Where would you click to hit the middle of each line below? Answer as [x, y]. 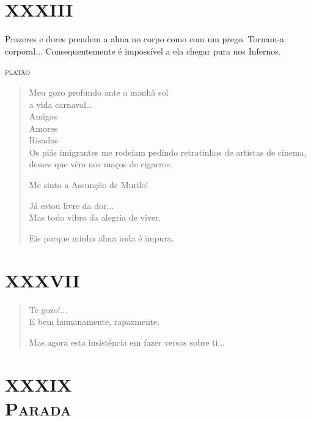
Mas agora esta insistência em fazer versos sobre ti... [127, 342]
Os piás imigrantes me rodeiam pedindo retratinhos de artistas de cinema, [168, 152]
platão [18, 71]
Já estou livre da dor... [71, 205]
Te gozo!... [48, 309]
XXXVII [42, 280]
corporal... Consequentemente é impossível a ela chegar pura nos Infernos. [143, 51]
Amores [43, 128]
